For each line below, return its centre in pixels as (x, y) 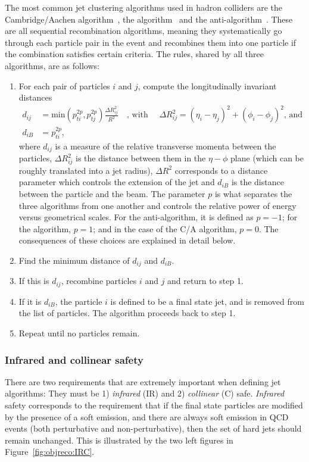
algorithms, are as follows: (52, 65)
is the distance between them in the (141, 158)
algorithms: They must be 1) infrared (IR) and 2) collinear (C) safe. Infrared (145, 393)
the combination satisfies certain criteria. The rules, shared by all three (134, 54)
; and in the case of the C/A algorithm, (165, 228)
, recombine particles (99, 281)
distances (35, 97)
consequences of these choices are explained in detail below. (127, 240)
